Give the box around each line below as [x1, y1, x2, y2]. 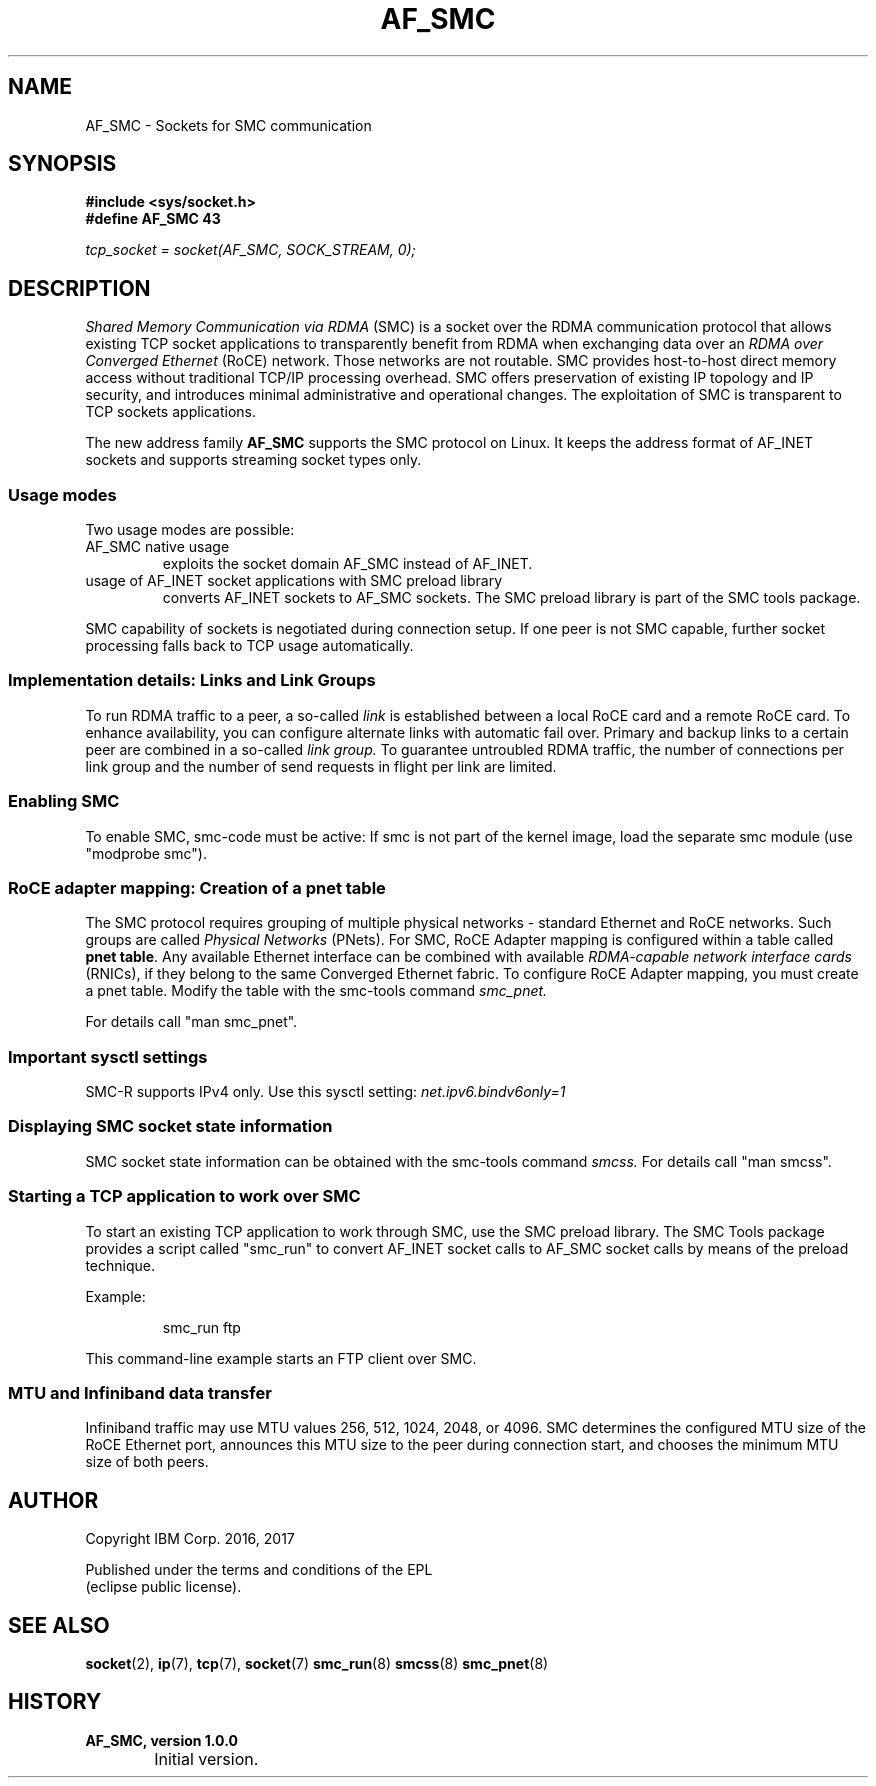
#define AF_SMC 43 [85, 210, 221, 228]
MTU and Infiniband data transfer [8, 1382, 272, 1403]
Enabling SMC [8, 791, 120, 812]
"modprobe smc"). [85, 844, 207, 862]
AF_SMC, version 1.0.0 [85, 1731, 238, 1749]
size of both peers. [85, 1453, 209, 1471]
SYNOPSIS [8, 151, 117, 177]
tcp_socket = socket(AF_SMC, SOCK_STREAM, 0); [85, 241, 416, 259]
